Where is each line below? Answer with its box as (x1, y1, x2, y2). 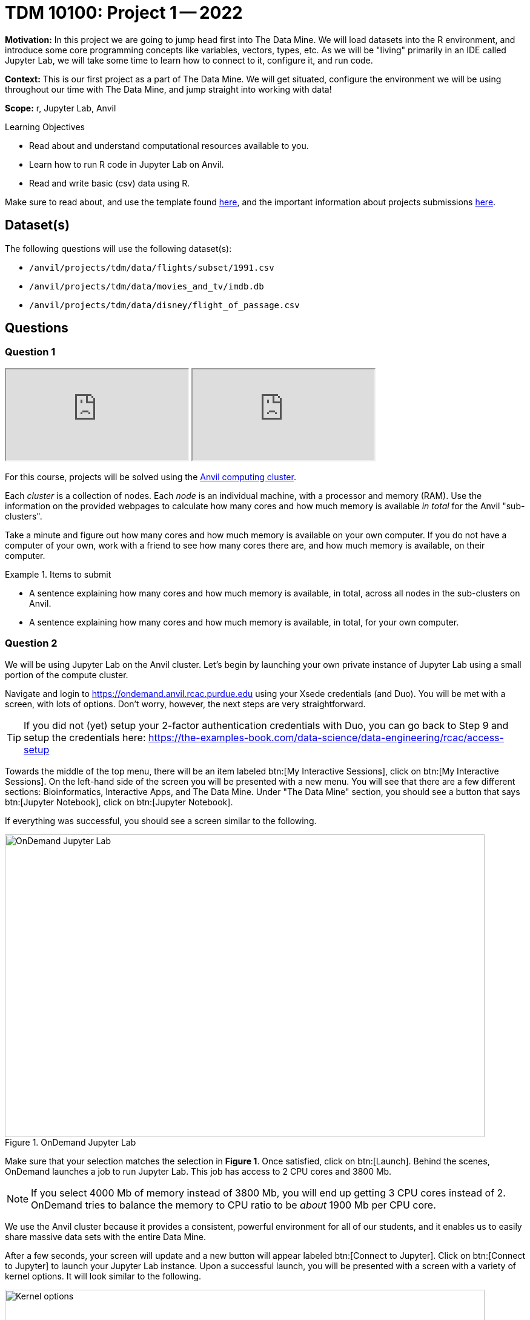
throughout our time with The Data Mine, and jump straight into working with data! (5, 84, 332, 94)
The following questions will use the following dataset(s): (5, 243, 232, 254)
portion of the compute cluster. (5, 669, 128, 680)
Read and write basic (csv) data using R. (29, 177, 190, 188)
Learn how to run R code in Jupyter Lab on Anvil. (29, 159, 224, 170)
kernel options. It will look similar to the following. (5, 1270, 202, 1281)
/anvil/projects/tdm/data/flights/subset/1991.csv (29, 262, 274, 272)
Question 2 (5, 637, 58, 650)
